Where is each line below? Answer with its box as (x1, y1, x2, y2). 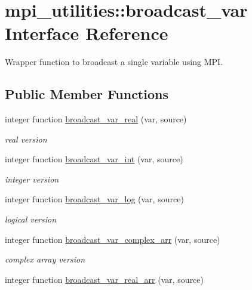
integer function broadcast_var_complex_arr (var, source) (5, 233, 220, 245)
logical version (5, 213, 57, 226)
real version (5, 132, 47, 145)
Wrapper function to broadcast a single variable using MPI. (5, 55, 223, 68)
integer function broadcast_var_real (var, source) (5, 113, 187, 125)
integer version (5, 172, 59, 185)
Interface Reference (5, 21, 168, 45)
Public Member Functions (5, 85, 168, 103)
